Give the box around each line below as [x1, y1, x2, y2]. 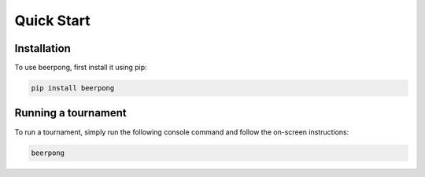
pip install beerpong [31, 83, 115, 93]
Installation [14, 42, 71, 55]
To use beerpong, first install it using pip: [14, 63, 147, 72]
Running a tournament [14, 106, 128, 120]
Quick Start [14, 12, 91, 29]
